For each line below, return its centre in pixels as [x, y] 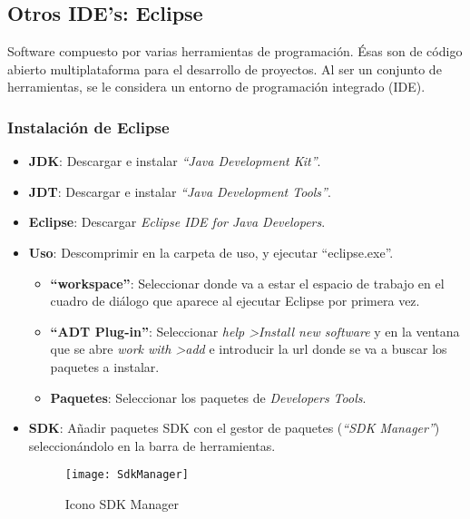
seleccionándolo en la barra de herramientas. [152, 445]
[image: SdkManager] [127, 475]
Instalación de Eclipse [88, 127]
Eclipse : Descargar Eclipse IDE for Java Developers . [177, 222]
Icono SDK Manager [122, 503]
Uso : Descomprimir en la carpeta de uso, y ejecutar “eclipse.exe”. [211, 252]
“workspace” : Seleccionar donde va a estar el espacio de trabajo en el [247, 283]
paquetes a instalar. [105, 366]
